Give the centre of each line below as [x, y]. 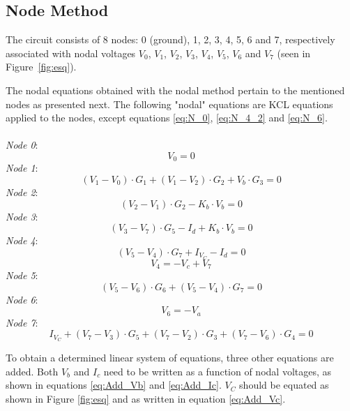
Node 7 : [22, 322]
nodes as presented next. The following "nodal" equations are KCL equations [169, 104]
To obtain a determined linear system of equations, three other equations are [170, 358]
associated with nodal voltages [71, 53]
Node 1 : [22, 168]
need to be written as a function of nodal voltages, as [218, 371]
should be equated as [284, 385]
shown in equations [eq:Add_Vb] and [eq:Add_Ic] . [114, 385]
